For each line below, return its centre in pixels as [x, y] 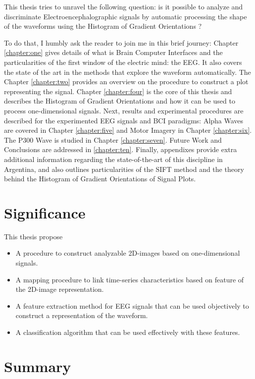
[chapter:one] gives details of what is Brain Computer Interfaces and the [113, 52]
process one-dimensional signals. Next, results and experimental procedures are [124, 110]
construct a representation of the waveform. [82, 315]
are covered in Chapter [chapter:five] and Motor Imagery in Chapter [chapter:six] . [128, 130]
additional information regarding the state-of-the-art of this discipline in [113, 159]
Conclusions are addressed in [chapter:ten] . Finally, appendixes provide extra [121, 149]
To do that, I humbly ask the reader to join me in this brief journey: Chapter [121, 42]
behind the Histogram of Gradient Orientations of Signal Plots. [100, 179]
